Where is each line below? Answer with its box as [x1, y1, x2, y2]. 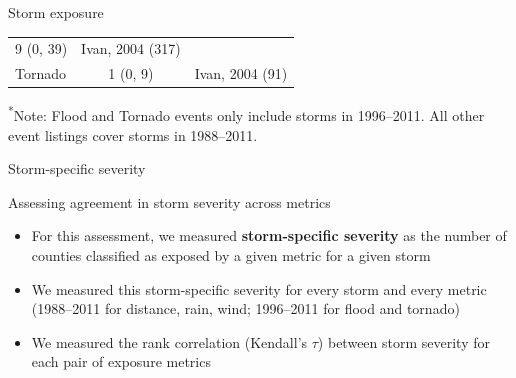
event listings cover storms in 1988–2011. [8, 124, 258, 145]
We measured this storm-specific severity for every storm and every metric [31, 278, 487, 299]
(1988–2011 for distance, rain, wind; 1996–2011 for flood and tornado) [31, 298, 460, 319]
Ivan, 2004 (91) [194, 63, 288, 84]
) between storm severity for [317, 331, 490, 352]
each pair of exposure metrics [31, 351, 211, 372]
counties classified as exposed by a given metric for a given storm [31, 244, 431, 265]
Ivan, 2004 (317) [81, 38, 181, 59]
